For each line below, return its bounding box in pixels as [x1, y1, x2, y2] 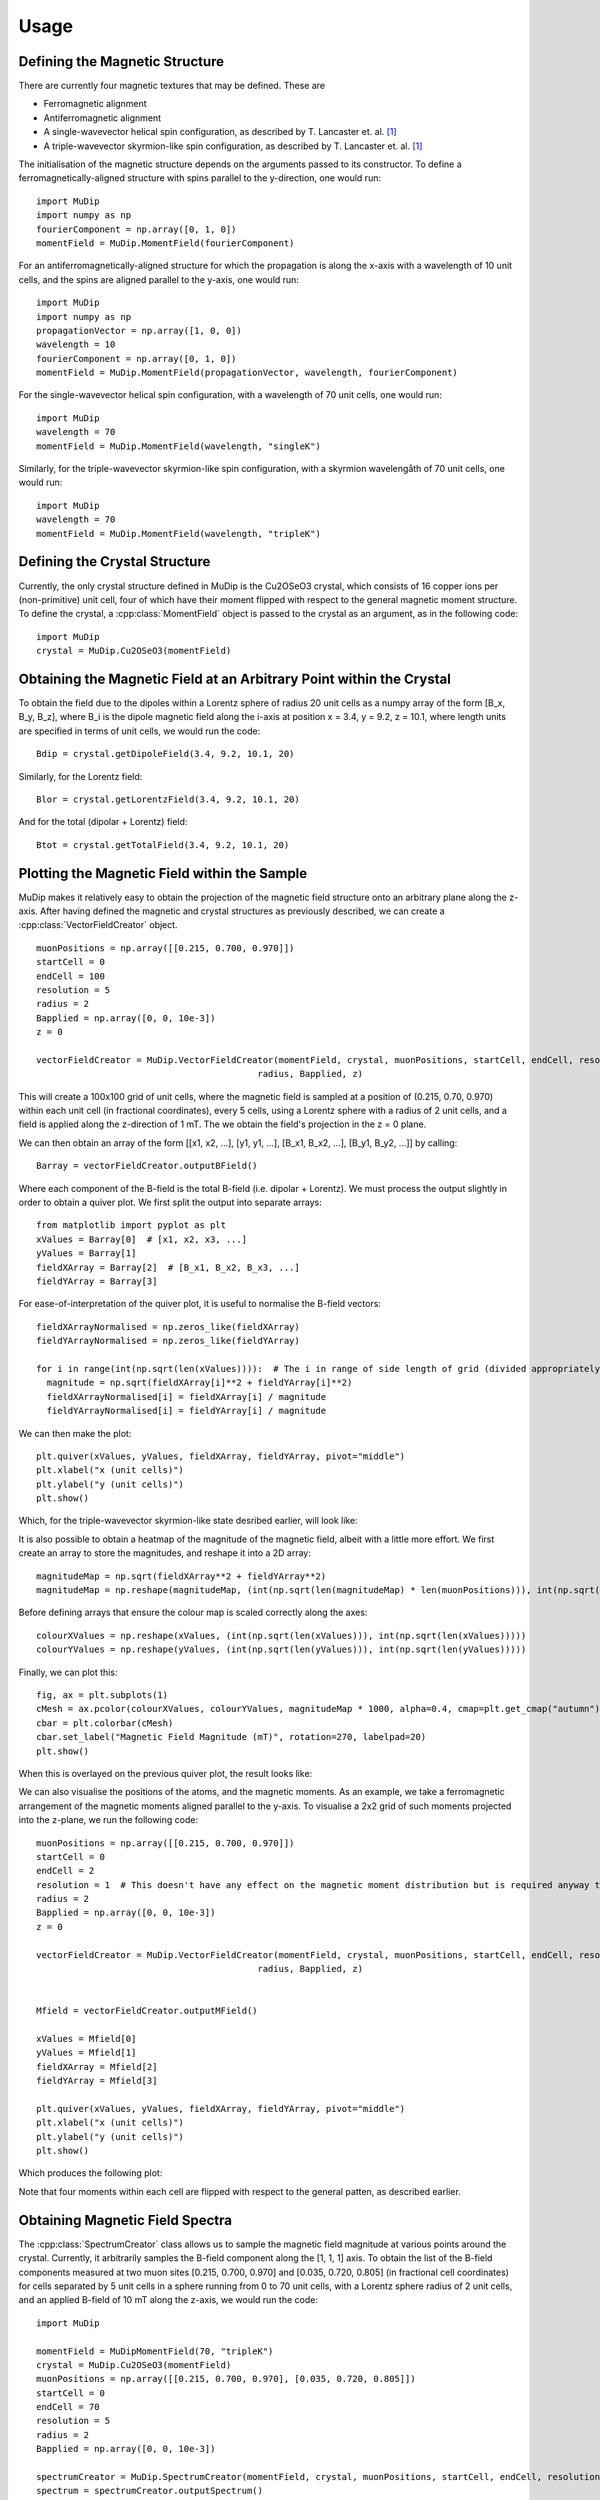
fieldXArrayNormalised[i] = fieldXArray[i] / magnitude [46, 1391, 327, 1402]
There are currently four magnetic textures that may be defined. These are [18, 80, 325, 92]
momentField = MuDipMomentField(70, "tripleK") [36, 2345, 274, 2357]
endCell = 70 [36, 2401, 100, 2413]
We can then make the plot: [18, 1427, 132, 1439]
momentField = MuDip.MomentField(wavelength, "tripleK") [36, 528, 322, 539]
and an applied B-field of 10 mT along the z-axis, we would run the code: [18, 2294, 319, 2306]
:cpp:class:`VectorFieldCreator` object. [18, 919, 179, 931]
